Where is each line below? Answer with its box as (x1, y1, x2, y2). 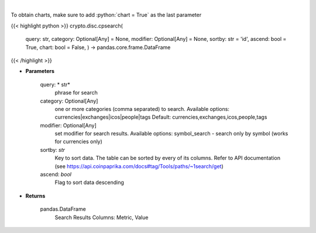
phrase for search (54, 89, 98, 96)
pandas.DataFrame (40, 206, 86, 213)
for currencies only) (54, 138, 102, 145)
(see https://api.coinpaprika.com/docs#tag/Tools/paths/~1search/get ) (54, 162, 224, 169)
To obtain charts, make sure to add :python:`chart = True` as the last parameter (11, 12, 202, 19)
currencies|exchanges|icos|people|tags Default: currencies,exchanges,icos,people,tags (54, 114, 267, 121)
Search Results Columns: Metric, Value (54, 214, 149, 221)
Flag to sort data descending (54, 179, 124, 186)
